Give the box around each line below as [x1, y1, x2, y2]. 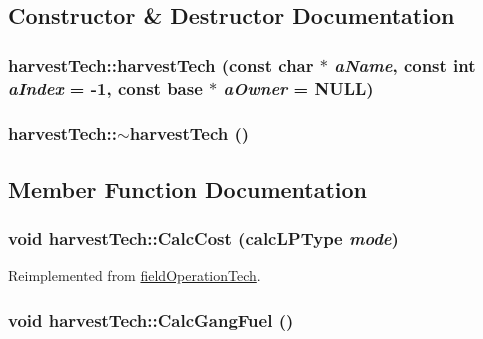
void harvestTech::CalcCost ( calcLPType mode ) [8, 226, 399, 251]
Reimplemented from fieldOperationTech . [8, 265, 261, 286]
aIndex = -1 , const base [8, 75, 203, 100]
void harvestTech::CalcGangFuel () [8, 307, 294, 332]
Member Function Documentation [8, 173, 368, 204]
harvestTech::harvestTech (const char [8, 52, 314, 77]
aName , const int [334, 52, 476, 77]
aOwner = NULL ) [223, 75, 374, 100]
